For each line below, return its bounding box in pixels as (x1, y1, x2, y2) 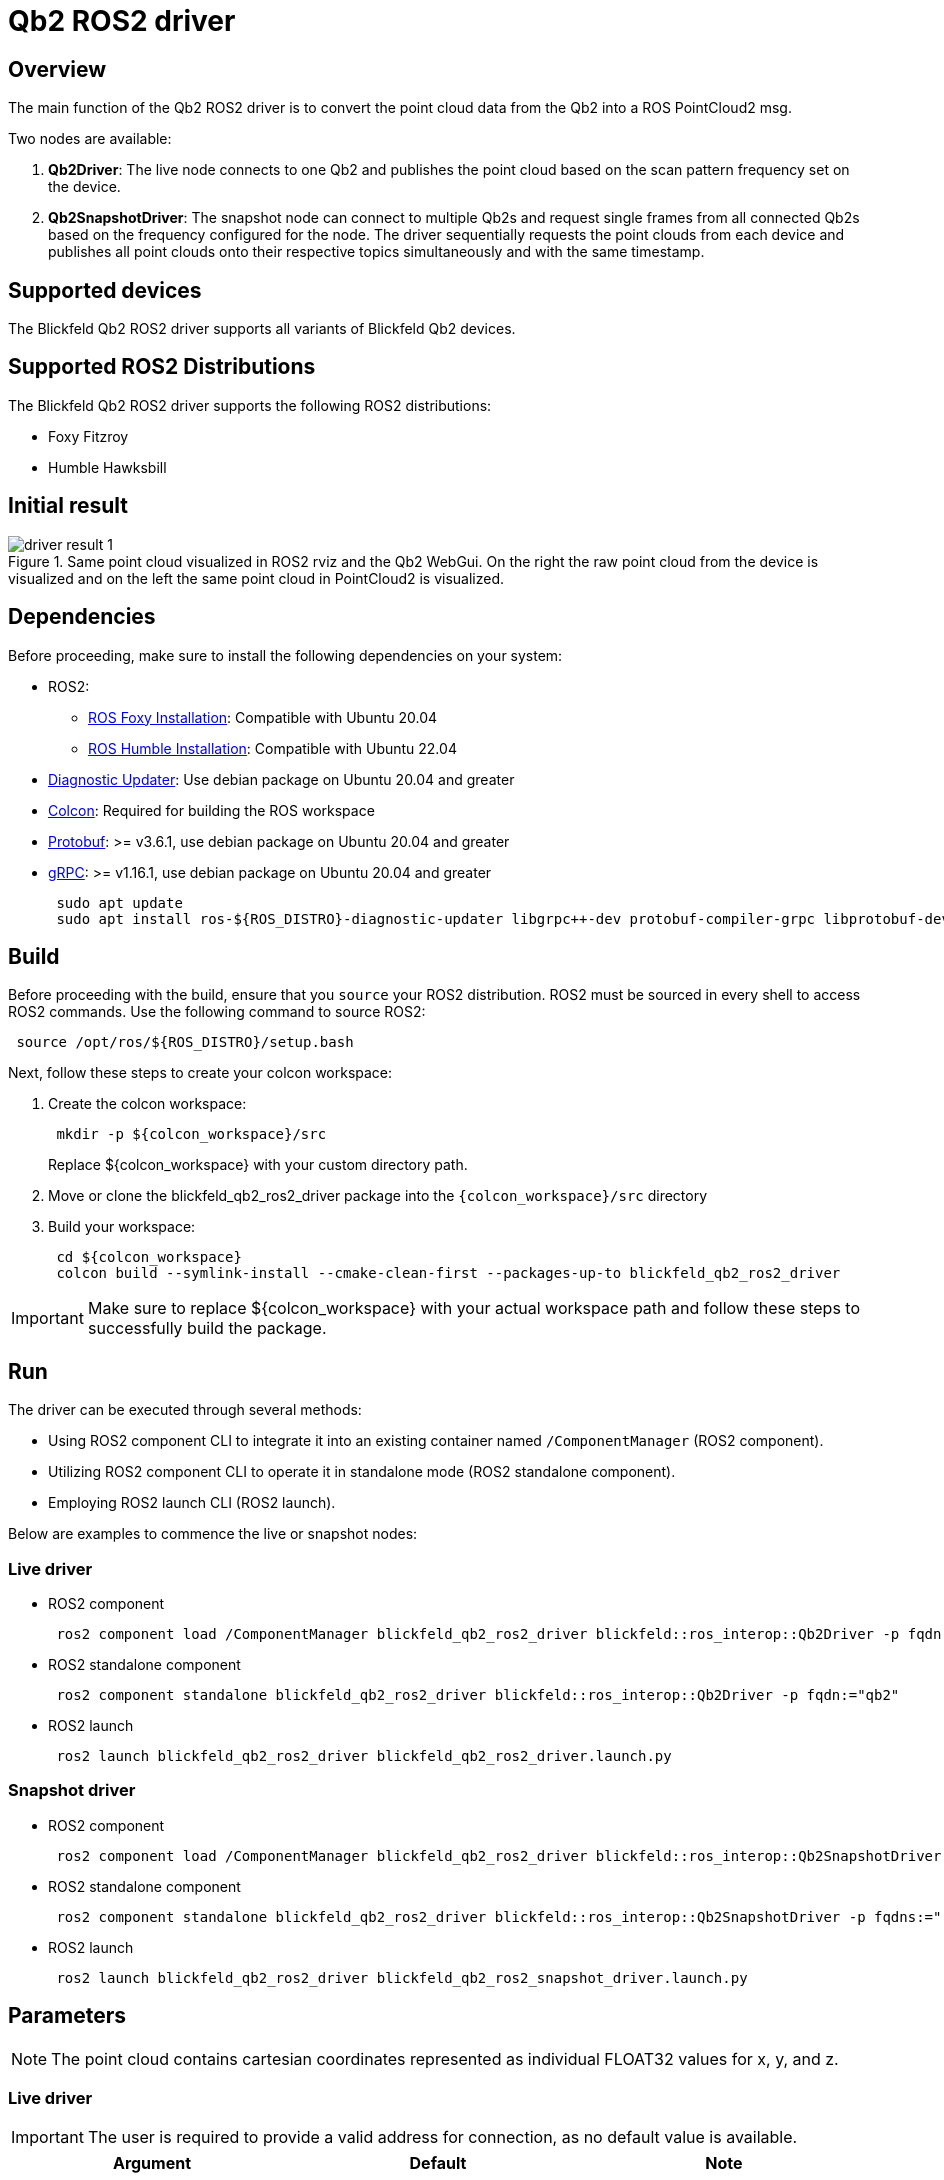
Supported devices (8, 277, 202, 303)
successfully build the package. (87, 1318, 327, 1339)
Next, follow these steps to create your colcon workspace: (8, 1064, 393, 1082)
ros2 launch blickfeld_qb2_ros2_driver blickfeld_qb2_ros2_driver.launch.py (56, 1747, 672, 1764)
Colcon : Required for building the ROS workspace (48, 801, 375, 819)
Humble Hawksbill (48, 458, 167, 476)
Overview (8, 56, 107, 82)
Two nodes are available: (8, 130, 172, 148)
